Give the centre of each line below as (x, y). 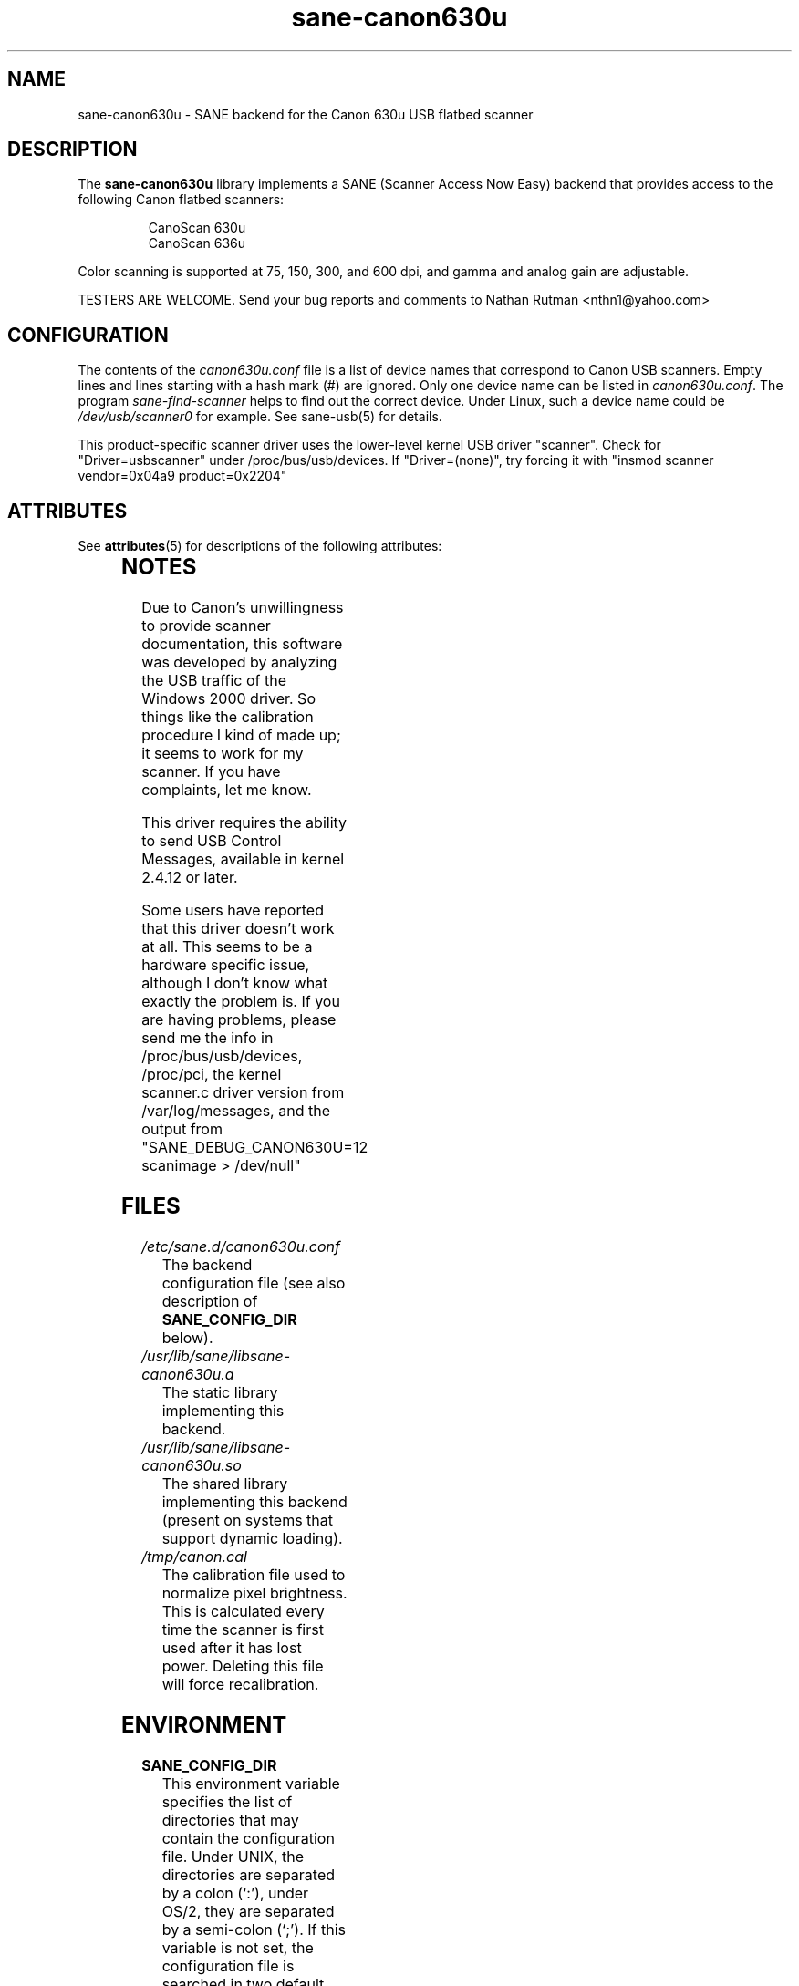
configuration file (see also (254, 1283)
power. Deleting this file (243, 1665)
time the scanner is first (243, 1629)
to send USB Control (212, 841)
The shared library (225, 1483)
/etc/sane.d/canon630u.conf (241, 1246)
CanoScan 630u (197, 228)
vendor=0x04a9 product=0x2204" (182, 476)
